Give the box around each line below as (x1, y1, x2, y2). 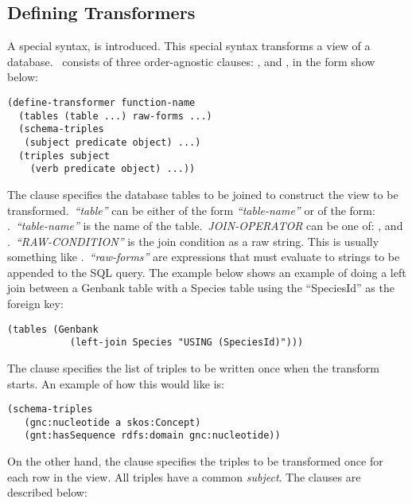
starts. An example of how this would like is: (7, 375, 224, 392)
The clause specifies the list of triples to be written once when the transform (7, 359, 380, 376)
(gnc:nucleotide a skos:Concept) (24, 416, 201, 428)
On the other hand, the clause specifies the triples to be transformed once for (7, 453, 383, 470)
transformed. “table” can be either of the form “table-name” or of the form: (7, 201, 375, 218)
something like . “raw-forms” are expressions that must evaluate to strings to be (7, 248, 400, 265)
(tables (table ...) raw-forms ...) (18, 110, 212, 122)
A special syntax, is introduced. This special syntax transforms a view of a (7, 37, 371, 54)
